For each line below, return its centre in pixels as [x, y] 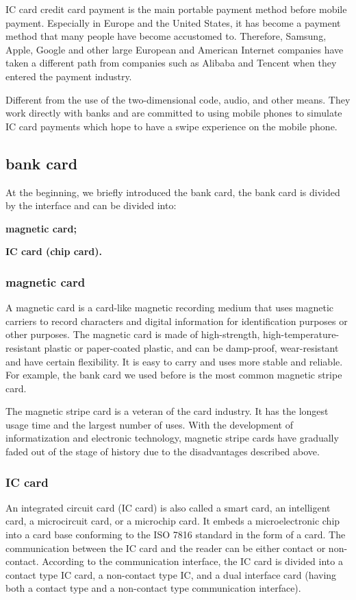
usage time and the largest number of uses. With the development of [149, 424]
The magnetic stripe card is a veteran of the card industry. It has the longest [167, 411]
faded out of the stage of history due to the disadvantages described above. [163, 452]
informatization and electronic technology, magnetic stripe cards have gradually [172, 438]
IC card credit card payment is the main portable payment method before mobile [176, 9]
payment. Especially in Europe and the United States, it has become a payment [173, 22]
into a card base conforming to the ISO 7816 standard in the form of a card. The [176, 535]
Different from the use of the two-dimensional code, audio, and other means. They [178, 99]
